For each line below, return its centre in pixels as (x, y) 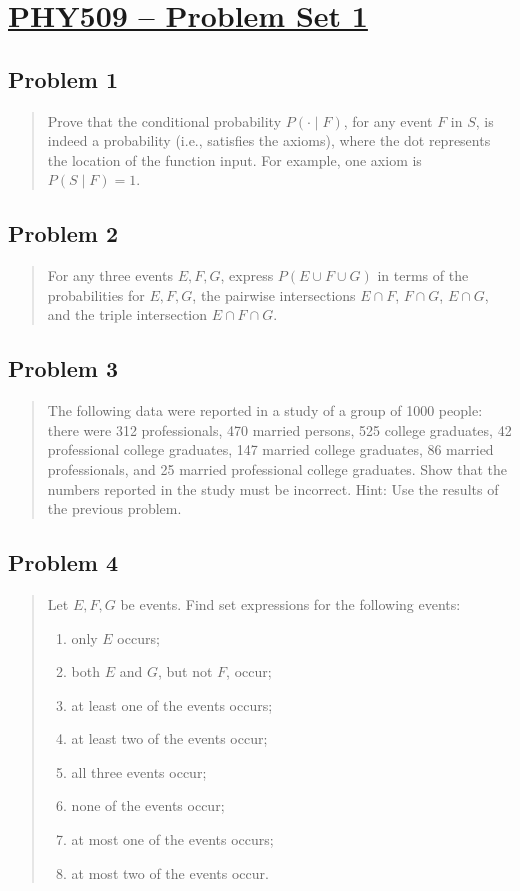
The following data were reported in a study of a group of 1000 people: (265, 410)
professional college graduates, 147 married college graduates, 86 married (270, 449)
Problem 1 (63, 78)
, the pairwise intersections (274, 294)
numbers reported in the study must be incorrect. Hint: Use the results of (273, 488)
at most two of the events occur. (170, 872)
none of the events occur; (148, 805)
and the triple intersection (127, 314)
